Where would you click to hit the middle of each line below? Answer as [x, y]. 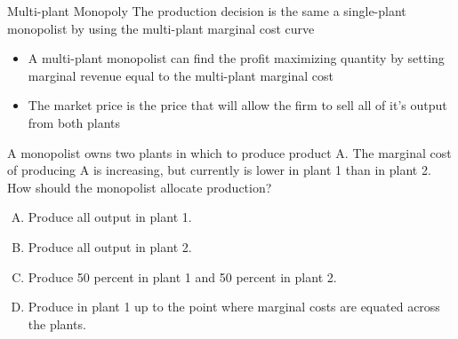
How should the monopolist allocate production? [140, 187]
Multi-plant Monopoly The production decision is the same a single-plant [207, 11]
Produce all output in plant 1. [110, 217]
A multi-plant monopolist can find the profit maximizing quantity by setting [236, 58]
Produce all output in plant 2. [110, 246]
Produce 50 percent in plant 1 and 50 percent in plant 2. [182, 276]
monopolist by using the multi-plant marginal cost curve [161, 28]
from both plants [74, 122]
